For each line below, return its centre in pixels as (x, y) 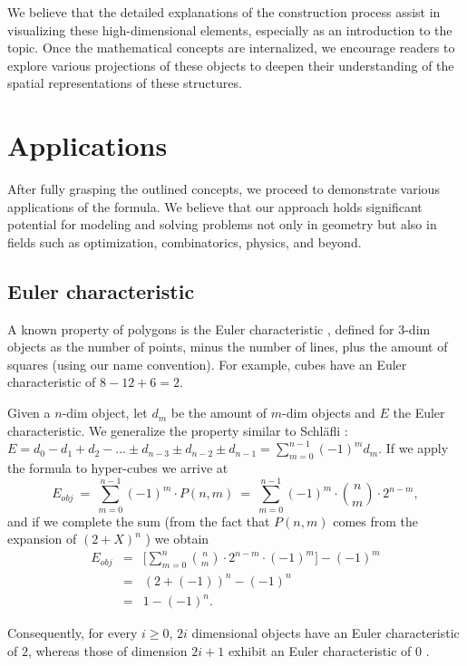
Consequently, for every (73, 633)
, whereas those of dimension (107, 650)
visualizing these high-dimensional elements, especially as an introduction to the (230, 29)
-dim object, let (105, 413)
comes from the (375, 521)
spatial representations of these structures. (125, 83)
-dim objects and (329, 413)
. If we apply (413, 448)
